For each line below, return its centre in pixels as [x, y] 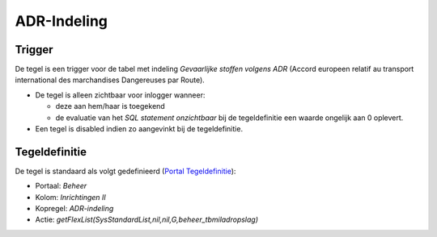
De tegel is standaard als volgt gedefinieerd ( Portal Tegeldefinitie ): [125, 171]
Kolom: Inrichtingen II [71, 197]
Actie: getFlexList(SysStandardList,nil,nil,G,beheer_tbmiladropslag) [147, 220]
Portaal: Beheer [61, 186]
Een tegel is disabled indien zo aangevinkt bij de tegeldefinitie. [139, 129]
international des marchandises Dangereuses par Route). [110, 80]
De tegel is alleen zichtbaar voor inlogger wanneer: [120, 95]
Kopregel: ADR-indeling [74, 209]
